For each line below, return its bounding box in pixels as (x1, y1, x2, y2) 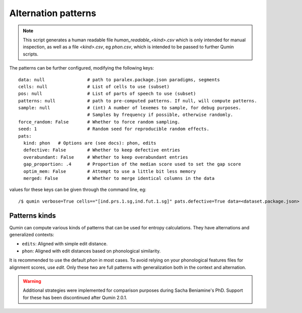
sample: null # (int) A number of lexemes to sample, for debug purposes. (18, 105, 242, 111)
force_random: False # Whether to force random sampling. (18, 119, 181, 124)
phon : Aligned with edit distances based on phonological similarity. (22, 247, 161, 254)
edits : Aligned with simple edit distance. (22, 241, 108, 247)
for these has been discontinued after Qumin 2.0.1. (23, 294, 128, 300)
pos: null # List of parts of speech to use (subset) (18, 91, 196, 97)
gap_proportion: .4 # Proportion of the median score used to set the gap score (23, 161, 242, 167)
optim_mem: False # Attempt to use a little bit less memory (23, 168, 196, 174)
